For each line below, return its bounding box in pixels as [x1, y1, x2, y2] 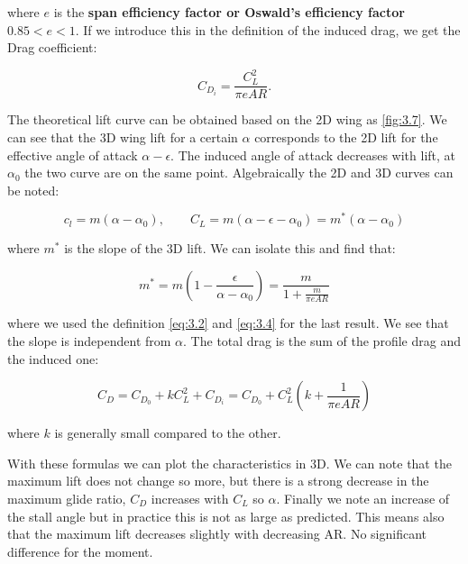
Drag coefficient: [7, 38, 97, 57]
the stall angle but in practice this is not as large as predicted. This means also [7, 506, 445, 525]
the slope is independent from [7, 332, 171, 350]
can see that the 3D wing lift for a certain [7, 127, 238, 146]
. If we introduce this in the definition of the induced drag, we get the [75, 20, 461, 39]
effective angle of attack [7, 145, 138, 164]
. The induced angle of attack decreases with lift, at [170, 145, 456, 164]
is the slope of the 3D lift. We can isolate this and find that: [64, 239, 396, 258]
